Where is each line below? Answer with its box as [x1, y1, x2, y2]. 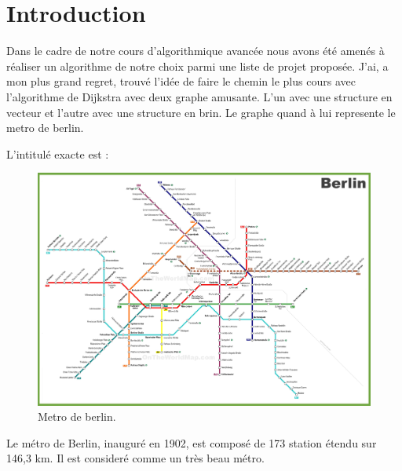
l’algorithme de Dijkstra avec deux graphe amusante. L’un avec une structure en [6, 88, 393, 104]
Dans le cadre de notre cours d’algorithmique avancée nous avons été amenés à [6, 42, 385, 59]
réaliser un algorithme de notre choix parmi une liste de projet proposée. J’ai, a [6, 57, 389, 74]
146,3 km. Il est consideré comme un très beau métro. [6, 450, 265, 466]
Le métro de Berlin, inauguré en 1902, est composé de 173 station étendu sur [6, 434, 377, 451]
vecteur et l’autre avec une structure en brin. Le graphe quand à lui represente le [6, 104, 396, 120]
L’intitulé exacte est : [6, 145, 109, 162]
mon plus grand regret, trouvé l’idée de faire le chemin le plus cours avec [6, 73, 356, 89]
